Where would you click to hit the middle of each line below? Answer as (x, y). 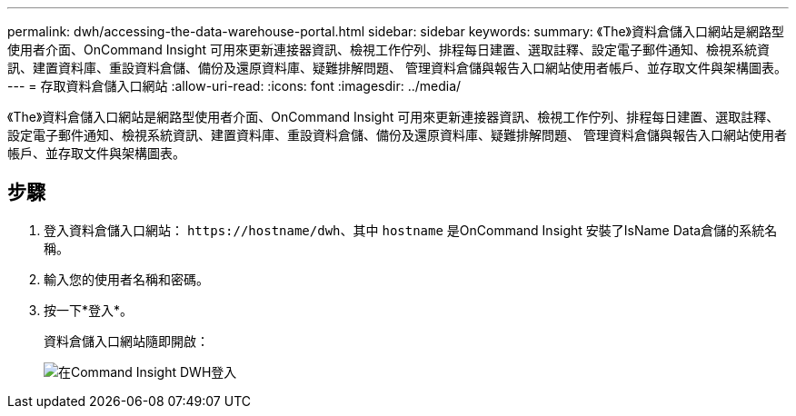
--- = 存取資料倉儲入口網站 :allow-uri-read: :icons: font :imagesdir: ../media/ (234, 86)
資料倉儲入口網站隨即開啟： (126, 341)
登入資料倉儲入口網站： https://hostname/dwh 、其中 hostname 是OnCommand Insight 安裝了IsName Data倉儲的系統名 (411, 230)
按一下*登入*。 (89, 310)
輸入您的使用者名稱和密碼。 (126, 279)
